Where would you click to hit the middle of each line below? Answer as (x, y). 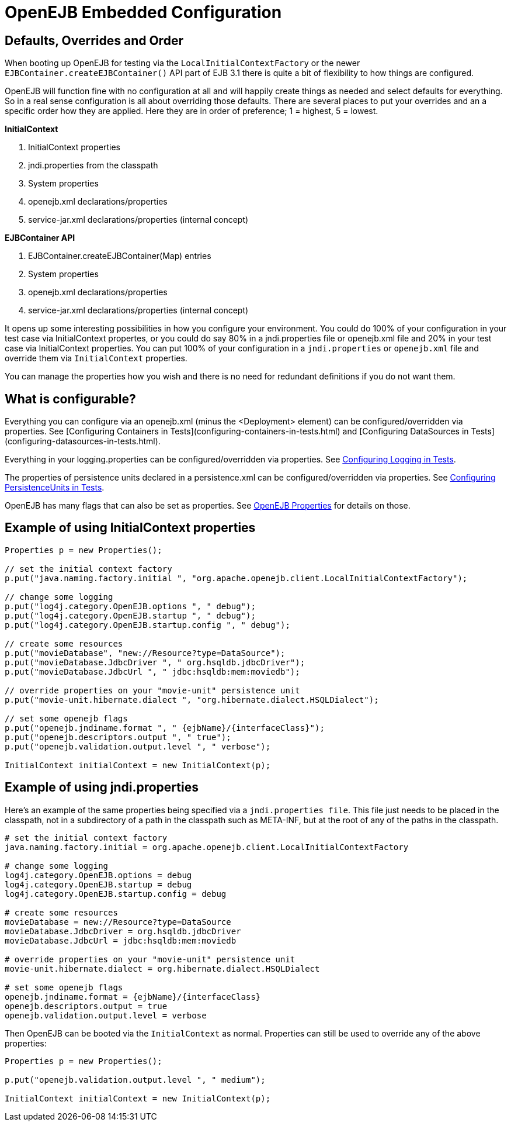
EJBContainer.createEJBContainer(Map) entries (120, 256)
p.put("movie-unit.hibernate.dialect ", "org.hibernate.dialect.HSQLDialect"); (192, 700)
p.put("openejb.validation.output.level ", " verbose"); (138, 746)
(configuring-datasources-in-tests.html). (83, 441)
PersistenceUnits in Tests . (55, 488)
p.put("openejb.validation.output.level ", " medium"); (135, 1080)
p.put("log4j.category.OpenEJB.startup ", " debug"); (130, 615)
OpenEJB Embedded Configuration (143, 12)
